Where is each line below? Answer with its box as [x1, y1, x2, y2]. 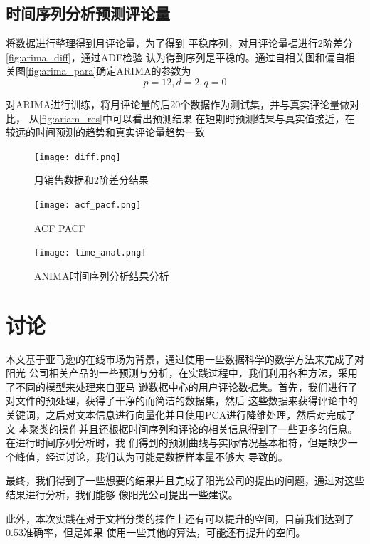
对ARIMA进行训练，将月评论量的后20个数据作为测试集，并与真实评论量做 [6, 96, 350, 111]
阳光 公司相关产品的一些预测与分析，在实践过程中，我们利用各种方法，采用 [6, 365, 358, 380]
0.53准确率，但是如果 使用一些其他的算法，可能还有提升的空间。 [6, 525, 306, 540]
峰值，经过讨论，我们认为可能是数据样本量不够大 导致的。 [15, 449, 288, 464]
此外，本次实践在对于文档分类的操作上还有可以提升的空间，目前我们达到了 [6, 511, 354, 525]
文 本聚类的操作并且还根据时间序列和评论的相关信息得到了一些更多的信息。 [6, 421, 358, 436]
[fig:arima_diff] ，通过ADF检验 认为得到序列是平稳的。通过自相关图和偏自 [6, 49, 345, 64]
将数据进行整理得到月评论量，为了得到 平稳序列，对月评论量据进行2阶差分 [6, 36, 353, 51]
